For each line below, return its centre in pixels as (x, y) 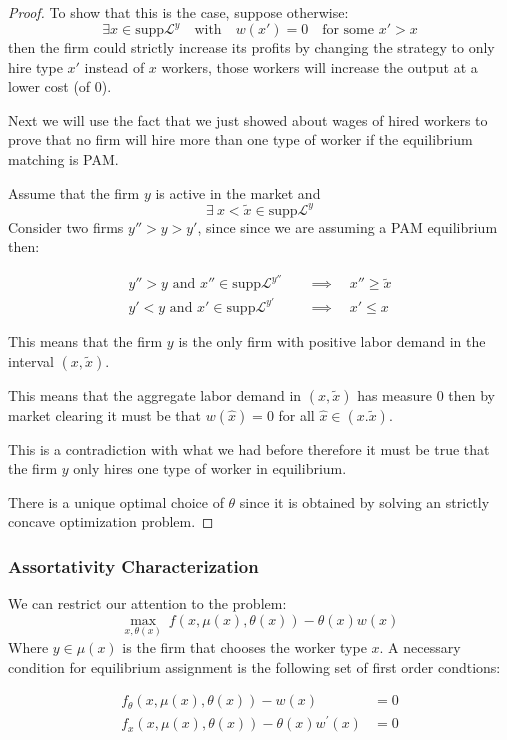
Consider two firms (66, 226)
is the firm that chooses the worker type (244, 647)
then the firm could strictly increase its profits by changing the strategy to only (251, 47)
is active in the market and (238, 192)
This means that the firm (85, 341)
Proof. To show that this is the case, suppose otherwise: (178, 12)
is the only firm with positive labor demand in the (332, 341)
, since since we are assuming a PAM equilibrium (347, 226)
